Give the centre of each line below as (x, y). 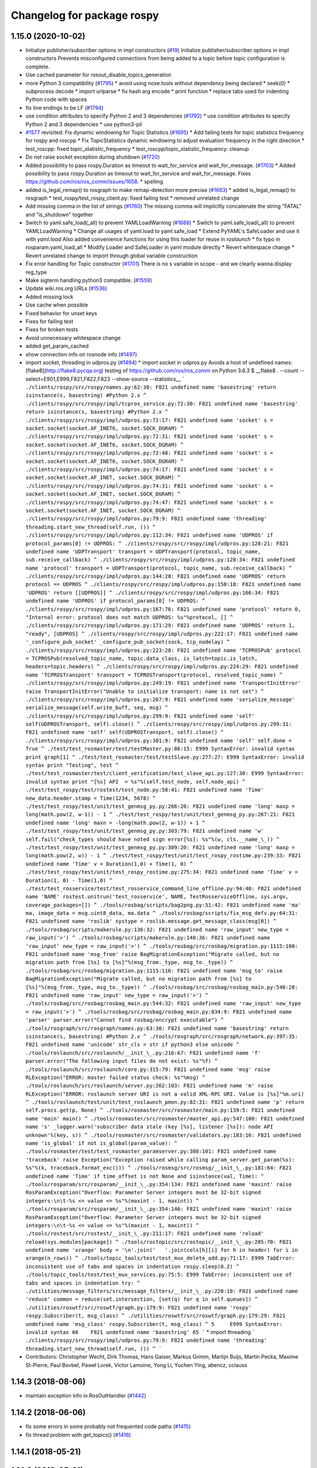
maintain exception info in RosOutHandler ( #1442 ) (86, 1396)
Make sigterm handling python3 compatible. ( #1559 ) (89, 280)
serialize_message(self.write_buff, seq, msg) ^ (97, 708)
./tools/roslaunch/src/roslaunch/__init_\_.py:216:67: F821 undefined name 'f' (143, 1053)
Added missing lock (49, 297)
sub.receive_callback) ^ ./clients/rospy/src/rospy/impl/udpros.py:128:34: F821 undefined (160, 560)
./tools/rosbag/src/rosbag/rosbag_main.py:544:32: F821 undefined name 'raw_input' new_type (163, 1004)
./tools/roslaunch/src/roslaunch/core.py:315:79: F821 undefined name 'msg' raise (148, 1069)
